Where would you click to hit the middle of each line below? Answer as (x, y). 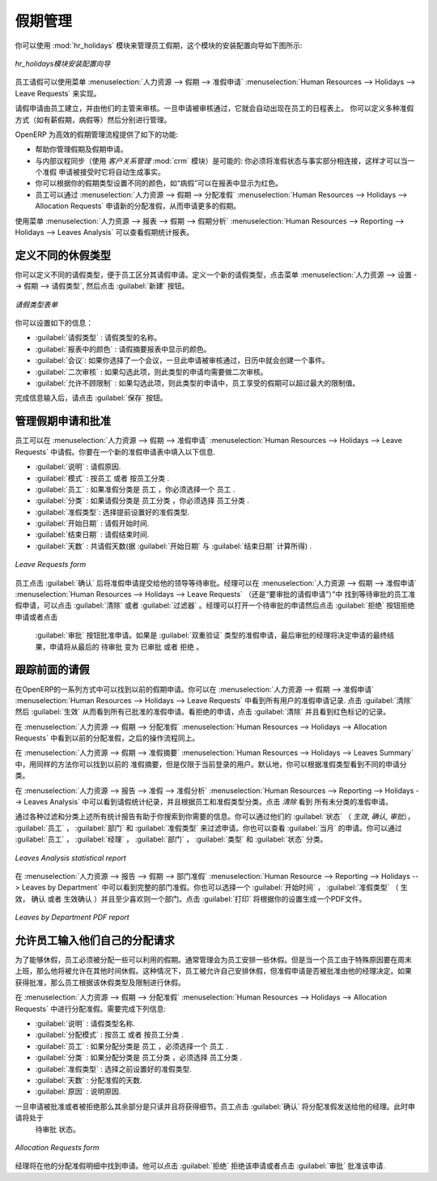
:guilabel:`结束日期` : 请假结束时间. (92, 535)
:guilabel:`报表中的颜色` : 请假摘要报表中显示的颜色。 (123, 349)
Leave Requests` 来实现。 (58, 93)
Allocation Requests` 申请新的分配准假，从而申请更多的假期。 (138, 206)
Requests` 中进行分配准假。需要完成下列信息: (90, 1008)
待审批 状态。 (57, 1129)
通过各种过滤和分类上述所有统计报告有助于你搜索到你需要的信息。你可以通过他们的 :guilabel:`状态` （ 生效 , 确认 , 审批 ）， (215, 816)
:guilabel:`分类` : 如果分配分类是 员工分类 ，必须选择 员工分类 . (139, 1058)
